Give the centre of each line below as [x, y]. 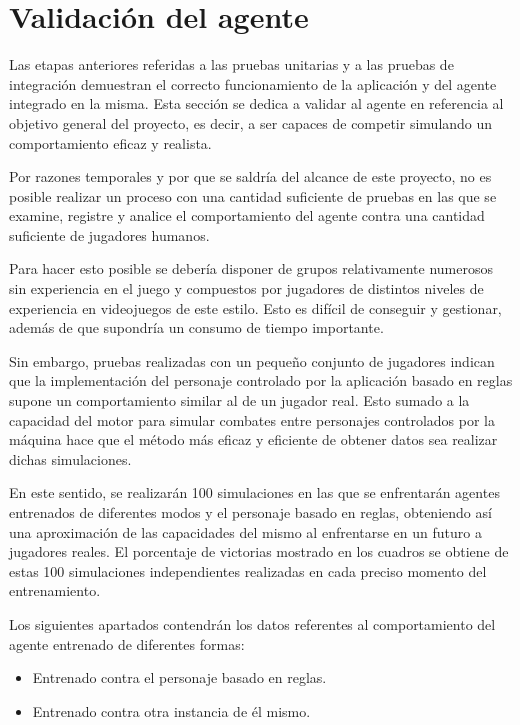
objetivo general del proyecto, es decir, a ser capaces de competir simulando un [251, 122]
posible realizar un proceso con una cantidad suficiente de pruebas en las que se [253, 195]
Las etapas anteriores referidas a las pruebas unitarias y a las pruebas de [231, 64]
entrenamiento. [55, 590]
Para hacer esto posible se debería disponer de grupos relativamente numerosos [251, 268]
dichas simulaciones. [70, 458]
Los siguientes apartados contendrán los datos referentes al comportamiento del [252, 623]
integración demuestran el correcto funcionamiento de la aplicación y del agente [253, 83]
